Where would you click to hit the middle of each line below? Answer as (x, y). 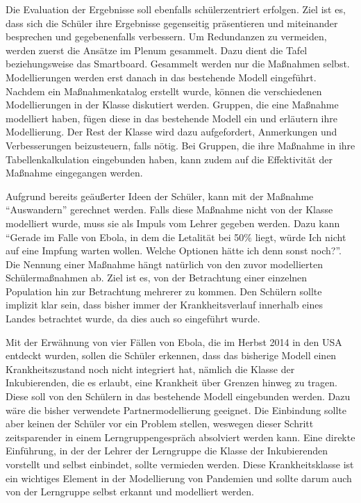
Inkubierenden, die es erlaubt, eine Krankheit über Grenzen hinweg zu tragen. (172, 382)
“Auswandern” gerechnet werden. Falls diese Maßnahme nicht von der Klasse (169, 209)
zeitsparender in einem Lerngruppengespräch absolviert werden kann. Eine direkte (180, 437)
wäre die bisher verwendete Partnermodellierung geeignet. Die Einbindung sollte (176, 410)
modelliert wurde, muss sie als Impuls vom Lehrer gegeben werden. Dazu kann (173, 223)
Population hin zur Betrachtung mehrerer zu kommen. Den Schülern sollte (164, 291)
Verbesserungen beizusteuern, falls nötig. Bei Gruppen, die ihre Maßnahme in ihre (180, 145)
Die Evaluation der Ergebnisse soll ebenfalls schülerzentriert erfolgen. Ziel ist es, (176, 9)
